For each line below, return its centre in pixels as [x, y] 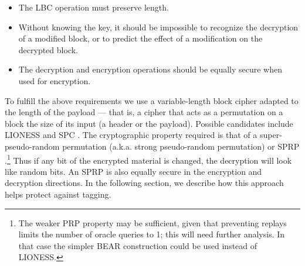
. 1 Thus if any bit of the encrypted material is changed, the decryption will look [148, 159]
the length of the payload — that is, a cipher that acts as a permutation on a [144, 112]
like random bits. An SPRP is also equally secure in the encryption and [133, 171]
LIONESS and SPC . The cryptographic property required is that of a [131, 135]
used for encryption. [55, 80]
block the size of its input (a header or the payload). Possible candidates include [149, 123]
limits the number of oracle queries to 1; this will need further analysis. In [152, 234]
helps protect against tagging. [58, 194]
